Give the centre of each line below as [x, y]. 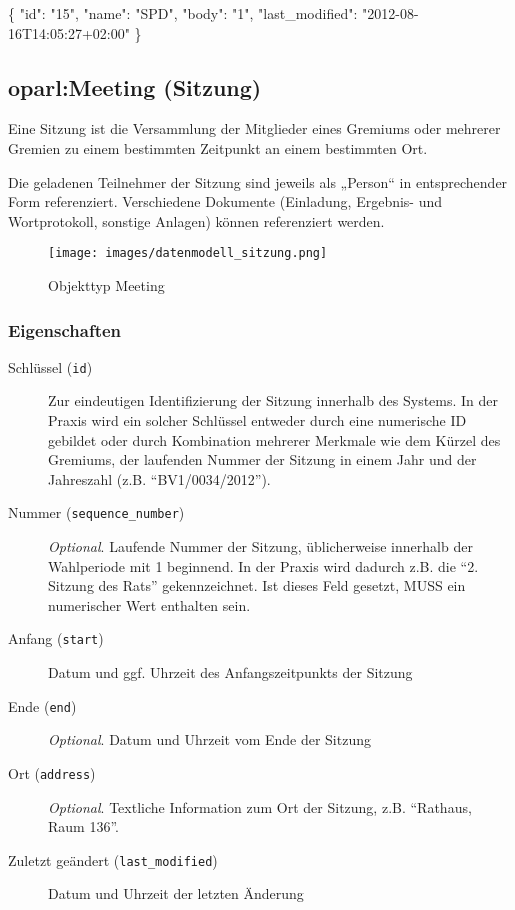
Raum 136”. [83, 826]
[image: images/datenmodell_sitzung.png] [188, 253]
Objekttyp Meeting [106, 285]
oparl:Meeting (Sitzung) [135, 86]
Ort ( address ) [52, 772]
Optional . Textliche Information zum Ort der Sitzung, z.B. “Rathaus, [260, 806]
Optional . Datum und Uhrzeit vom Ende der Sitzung [209, 739]
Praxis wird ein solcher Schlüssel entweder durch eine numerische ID [257, 420]
